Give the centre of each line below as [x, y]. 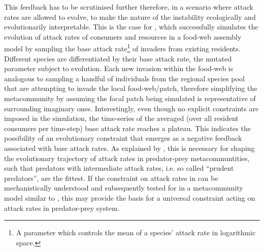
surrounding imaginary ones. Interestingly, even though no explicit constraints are [131, 108]
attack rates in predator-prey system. [62, 208]
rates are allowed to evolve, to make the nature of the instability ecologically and [130, 17]
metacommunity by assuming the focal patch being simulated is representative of [130, 98]
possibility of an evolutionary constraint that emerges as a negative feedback [123, 138]
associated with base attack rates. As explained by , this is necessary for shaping [129, 148]
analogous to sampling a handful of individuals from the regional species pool [124, 78]
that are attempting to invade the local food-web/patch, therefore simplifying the [131, 88]
